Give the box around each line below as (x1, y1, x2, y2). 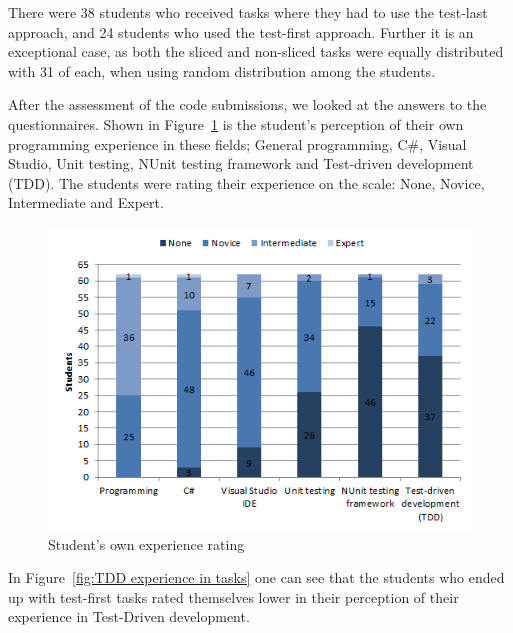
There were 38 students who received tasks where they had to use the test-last (8, 2, 488, 22)
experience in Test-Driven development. (8, 606, 250, 627)
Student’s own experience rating (48, 533, 245, 554)
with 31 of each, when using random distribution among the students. (8, 60, 436, 81)
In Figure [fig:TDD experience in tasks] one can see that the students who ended (8, 567, 505, 588)
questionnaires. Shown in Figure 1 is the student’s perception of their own (8, 113, 464, 134)
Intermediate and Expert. (8, 192, 164, 213)
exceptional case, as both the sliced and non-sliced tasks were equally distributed (8, 41, 504, 62)
